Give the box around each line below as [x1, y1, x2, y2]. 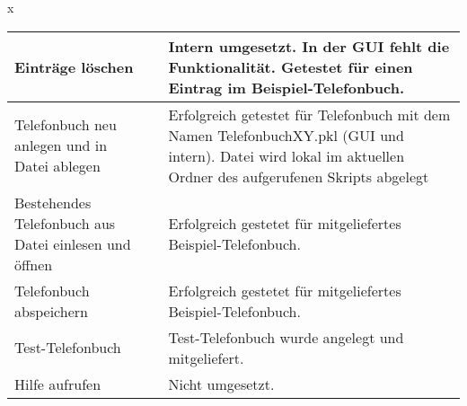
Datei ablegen [14, 155, 101, 177]
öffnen [14, 253, 53, 275]
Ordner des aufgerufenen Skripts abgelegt [168, 165, 429, 187]
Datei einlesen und [14, 233, 131, 254]
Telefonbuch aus [14, 212, 116, 234]
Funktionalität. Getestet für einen [168, 56, 413, 77]
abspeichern [14, 300, 88, 322]
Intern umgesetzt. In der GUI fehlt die [168, 35, 450, 57]
